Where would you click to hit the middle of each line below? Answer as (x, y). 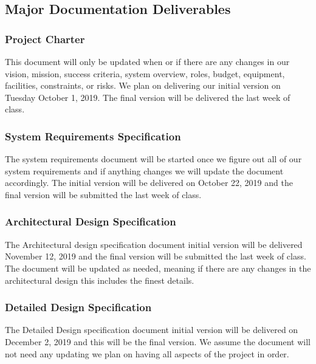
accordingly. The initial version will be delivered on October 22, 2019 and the (149, 183)
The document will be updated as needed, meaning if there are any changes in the (158, 268)
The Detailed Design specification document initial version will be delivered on (152, 330)
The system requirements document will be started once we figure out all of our (153, 159)
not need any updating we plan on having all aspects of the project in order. (147, 353)
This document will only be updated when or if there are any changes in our (147, 61)
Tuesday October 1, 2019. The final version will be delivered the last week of (148, 97)
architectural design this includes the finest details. (100, 280)
